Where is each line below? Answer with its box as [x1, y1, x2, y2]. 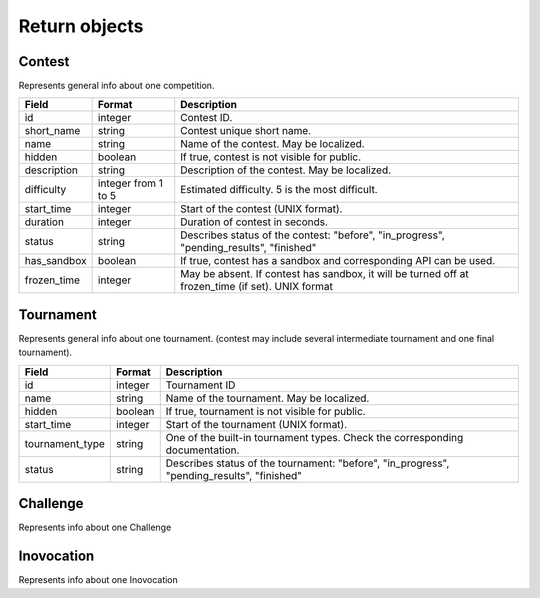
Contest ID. [180, 111, 233, 125]
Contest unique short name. [180, 124, 312, 138]
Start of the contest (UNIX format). [180, 202, 343, 216]
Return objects [18, 15, 144, 37]
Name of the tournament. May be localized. [165, 391, 370, 405]
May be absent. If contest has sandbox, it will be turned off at [180, 267, 469, 281]
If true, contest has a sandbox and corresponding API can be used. [180, 254, 496, 268]
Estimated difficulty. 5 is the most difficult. [180, 183, 379, 197]
